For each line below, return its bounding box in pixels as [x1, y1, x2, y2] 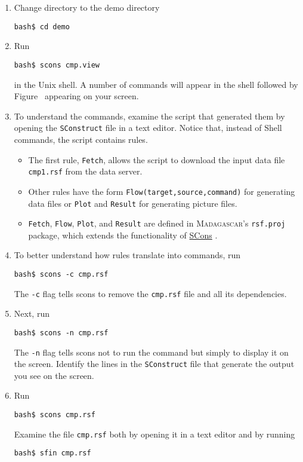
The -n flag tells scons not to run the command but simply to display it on [14, 345, 289, 358]
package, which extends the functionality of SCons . [28, 228, 218, 241]
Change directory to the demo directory [14, 1, 160, 13]
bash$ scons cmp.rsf [14, 411, 95, 420]
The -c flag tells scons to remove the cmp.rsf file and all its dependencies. [14, 287, 287, 299]
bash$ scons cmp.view [14, 60, 100, 69]
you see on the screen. [14, 369, 94, 381]
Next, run [14, 307, 50, 320]
